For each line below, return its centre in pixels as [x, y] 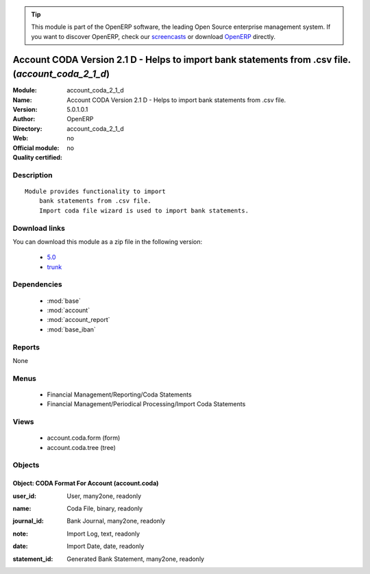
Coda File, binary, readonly [105, 508]
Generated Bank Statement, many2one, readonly [136, 559]
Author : [24, 119]
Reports [26, 347]
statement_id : [33, 559]
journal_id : [28, 521]
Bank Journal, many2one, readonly [116, 521]
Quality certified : [38, 158]
